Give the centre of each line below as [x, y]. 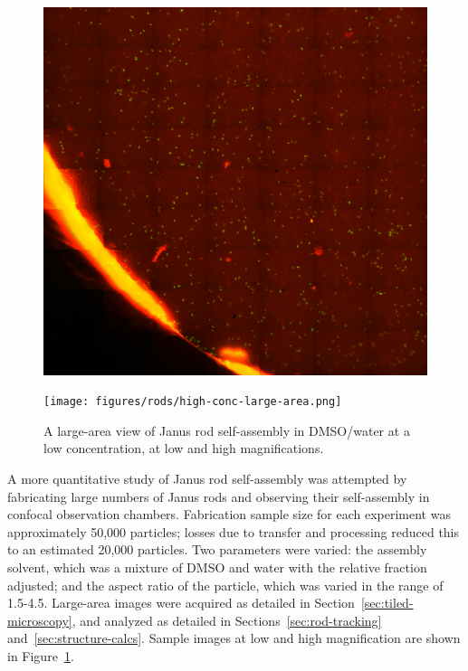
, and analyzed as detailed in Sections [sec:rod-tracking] [227, 620]
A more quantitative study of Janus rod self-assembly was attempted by [207, 479]
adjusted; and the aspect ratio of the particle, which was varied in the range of [225, 585]
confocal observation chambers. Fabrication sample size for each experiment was [229, 514]
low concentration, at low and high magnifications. [184, 448]
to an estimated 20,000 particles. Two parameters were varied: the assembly [217, 549]
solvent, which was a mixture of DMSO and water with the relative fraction [217, 567]
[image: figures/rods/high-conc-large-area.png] [193, 402]
